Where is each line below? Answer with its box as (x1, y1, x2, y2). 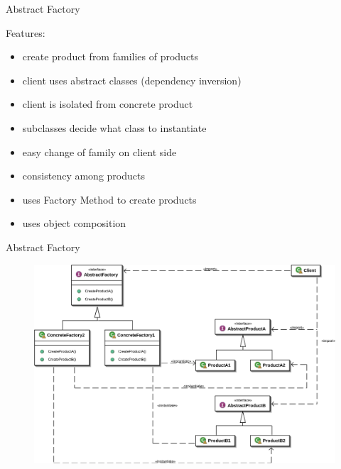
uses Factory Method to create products (22, 192, 197, 206)
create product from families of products (22, 49, 199, 64)
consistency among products (22, 168, 145, 183)
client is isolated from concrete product (22, 96, 193, 111)
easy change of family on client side (22, 144, 177, 159)
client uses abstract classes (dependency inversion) (22, 72, 242, 87)
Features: (6, 25, 45, 40)
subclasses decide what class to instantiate (22, 120, 207, 135)
